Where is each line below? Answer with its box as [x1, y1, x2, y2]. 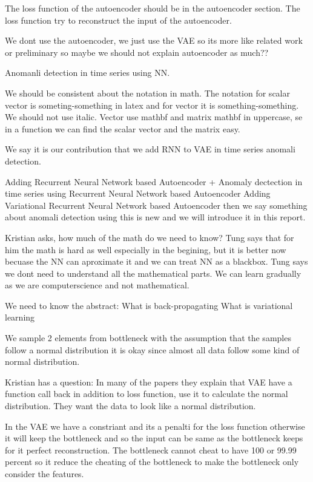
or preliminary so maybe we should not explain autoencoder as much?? [5, 46, 269, 58]
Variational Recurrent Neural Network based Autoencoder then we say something [5, 199, 308, 211]
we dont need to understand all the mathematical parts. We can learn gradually [5, 266, 301, 279]
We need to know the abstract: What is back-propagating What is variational [5, 299, 293, 311]
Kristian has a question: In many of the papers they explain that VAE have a [5, 375, 292, 388]
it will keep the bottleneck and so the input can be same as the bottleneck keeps [5, 432, 303, 444]
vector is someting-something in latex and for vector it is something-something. [5, 98, 299, 111]
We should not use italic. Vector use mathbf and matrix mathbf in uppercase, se [5, 110, 303, 123]
